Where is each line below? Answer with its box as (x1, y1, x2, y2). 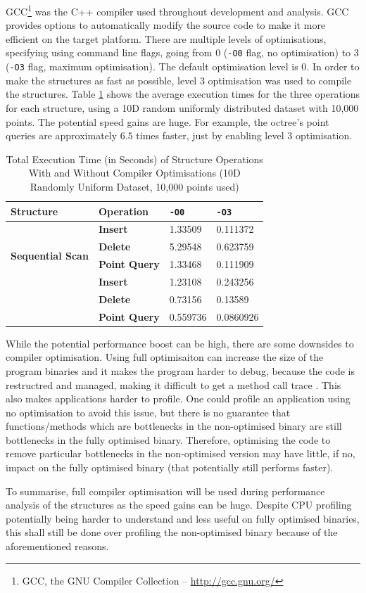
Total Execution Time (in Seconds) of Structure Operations (6, 151, 263, 166)
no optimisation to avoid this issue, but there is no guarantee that (6, 404, 291, 419)
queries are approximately (6, 128, 118, 143)
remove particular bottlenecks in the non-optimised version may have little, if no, (6, 446, 355, 461)
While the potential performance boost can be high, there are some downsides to (6, 336, 354, 350)
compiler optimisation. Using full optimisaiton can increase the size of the (6, 350, 324, 364)
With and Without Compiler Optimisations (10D (28, 165, 241, 180)
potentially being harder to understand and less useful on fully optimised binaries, (6, 511, 360, 525)
